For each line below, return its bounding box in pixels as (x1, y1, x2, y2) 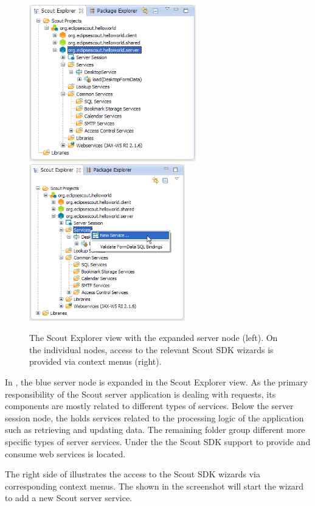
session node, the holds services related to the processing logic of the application (5, 411, 304, 424)
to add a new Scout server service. (5, 491, 133, 504)
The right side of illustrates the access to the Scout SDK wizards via (5, 468, 260, 480)
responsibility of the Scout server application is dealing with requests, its (5, 387, 276, 400)
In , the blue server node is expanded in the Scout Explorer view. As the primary (5, 375, 308, 388)
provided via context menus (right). (29, 355, 162, 368)
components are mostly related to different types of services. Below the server (5, 399, 294, 412)
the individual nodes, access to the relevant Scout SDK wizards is (29, 343, 274, 356)
